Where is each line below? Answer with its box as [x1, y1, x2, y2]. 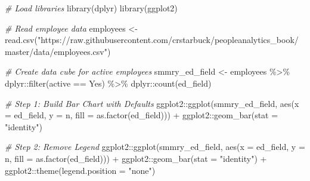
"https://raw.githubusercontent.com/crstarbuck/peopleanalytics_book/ [37, 33, 299, 46]
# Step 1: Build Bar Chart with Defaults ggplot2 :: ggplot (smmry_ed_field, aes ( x [5, 97, 299, 109]
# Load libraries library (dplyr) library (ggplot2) [5, 2, 178, 14]
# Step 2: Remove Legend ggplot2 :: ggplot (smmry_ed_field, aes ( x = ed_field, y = [5, 140, 305, 153]
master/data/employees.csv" [5, 45, 107, 57]
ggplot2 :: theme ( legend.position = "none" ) [5, 164, 156, 176]
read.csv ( [5, 33, 38, 46]
